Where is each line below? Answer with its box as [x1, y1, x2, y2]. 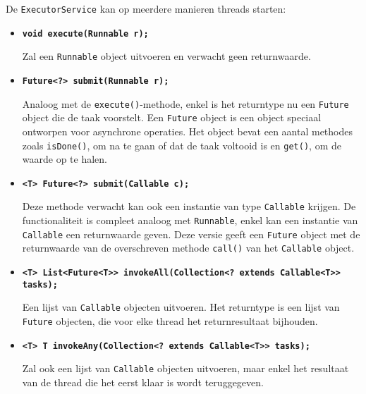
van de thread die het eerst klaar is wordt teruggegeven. [22, 375, 264, 389]
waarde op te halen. [22, 152, 108, 166]
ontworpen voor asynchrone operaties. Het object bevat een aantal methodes [22, 123, 353, 138]
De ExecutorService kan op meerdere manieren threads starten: [6, 1, 286, 16]
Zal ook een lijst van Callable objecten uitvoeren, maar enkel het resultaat [22, 361, 349, 376]
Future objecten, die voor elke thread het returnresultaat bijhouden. [22, 314, 318, 328]
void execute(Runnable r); [22, 28, 149, 39]
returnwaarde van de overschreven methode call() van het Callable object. [22, 240, 355, 255]
